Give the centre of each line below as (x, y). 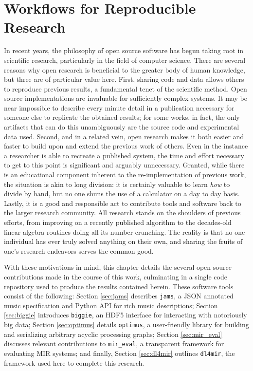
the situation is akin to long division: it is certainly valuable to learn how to (117, 184)
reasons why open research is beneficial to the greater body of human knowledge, (125, 69)
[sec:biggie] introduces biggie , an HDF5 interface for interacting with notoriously (126, 315)
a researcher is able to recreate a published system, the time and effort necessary (124, 155)
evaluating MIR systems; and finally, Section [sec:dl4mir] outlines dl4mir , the (119, 353)
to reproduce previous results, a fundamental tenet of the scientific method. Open (126, 88)
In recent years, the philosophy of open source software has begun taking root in (124, 50)
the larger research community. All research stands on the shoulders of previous (122, 213)
